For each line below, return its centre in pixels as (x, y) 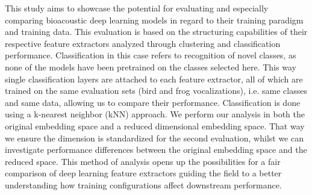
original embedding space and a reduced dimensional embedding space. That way (155, 125)
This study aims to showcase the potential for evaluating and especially (137, 8)
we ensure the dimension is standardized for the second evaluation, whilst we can (154, 138)
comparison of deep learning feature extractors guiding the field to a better (143, 173)
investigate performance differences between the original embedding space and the (156, 150)
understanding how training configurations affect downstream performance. (143, 184)
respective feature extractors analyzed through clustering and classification (143, 43)
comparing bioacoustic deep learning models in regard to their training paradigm (154, 20)
